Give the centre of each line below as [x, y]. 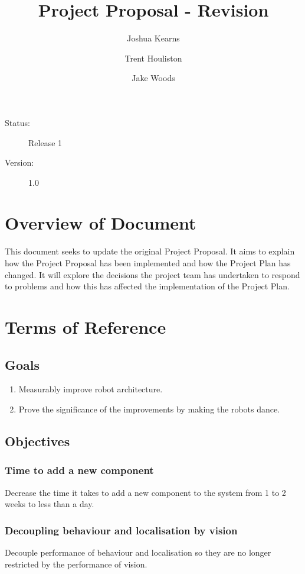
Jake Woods [153, 78]
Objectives [37, 441]
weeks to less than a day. [50, 504]
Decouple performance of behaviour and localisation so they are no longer [138, 552]
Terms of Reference [86, 326]
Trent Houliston [153, 58]
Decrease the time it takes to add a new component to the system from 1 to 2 [145, 492]
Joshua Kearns [153, 38]
